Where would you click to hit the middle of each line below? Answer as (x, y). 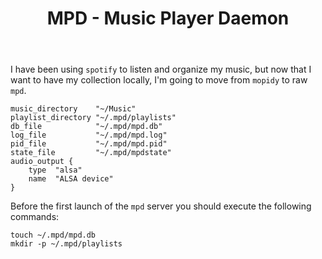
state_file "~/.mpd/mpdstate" (91, 153)
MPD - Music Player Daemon (168, 18)
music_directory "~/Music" (73, 109)
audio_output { (42, 162)
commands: (35, 217)
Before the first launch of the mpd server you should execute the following (161, 206)
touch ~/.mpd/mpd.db (53, 235)
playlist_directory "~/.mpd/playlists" (93, 118)
